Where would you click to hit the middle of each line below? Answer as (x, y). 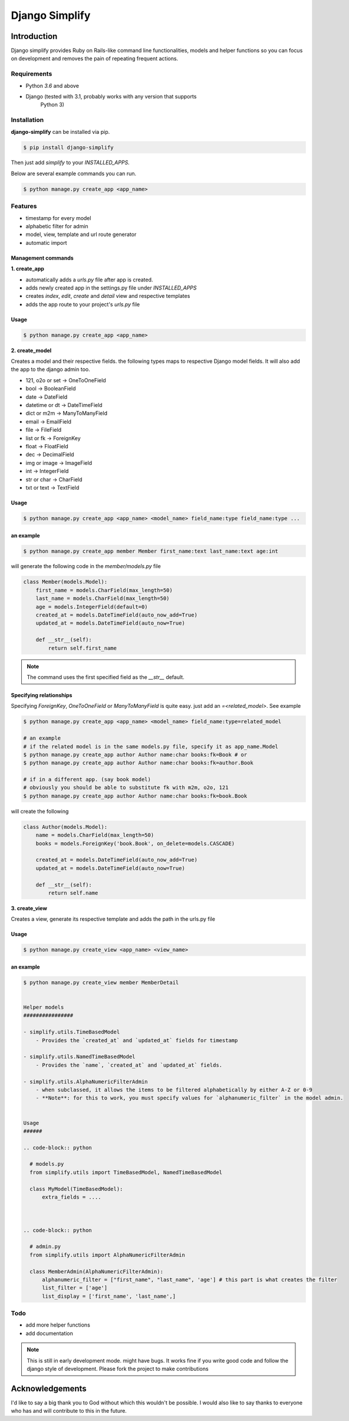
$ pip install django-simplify (69, 147)
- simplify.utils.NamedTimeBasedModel (79, 1057)
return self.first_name (83, 648)
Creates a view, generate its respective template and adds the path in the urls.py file (113, 919)
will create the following (40, 811)
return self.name (73, 893)
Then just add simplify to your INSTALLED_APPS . (70, 163)
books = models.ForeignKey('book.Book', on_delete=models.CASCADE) (135, 843)
